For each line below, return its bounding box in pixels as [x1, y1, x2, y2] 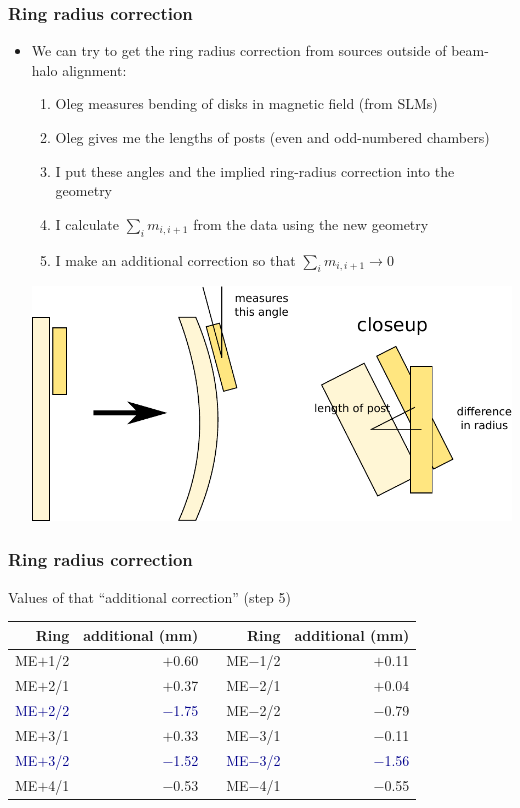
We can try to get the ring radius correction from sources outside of [31, 40, 447, 61]
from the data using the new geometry [193, 213, 429, 234]
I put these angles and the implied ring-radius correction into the [55, 160, 455, 181]
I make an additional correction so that [55, 249, 296, 270]
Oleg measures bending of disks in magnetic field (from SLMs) [55, 93, 438, 114]
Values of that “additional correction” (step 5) [8, 586, 291, 607]
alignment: [62, 59, 127, 80]
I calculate [55, 213, 119, 234]
